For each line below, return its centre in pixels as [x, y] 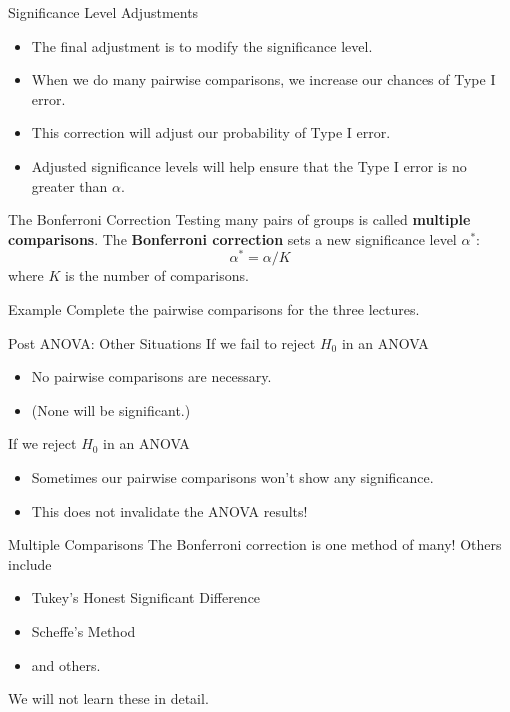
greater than [69, 185]
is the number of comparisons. [157, 275]
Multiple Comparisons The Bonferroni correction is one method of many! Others [255, 544]
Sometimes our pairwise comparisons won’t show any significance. [232, 476]
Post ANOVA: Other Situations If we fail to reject [162, 342]
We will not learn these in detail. [108, 698]
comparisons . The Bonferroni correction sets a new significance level [232, 238]
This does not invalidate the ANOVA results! [169, 510]
